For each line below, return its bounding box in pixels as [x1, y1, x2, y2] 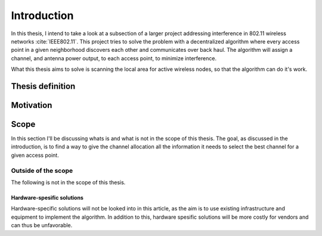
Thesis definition [11, 81, 76, 91]
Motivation [11, 100, 52, 110]
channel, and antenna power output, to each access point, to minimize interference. [11, 54, 217, 62]
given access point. [11, 151, 59, 159]
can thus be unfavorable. [11, 222, 73, 229]
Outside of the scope [11, 166, 73, 175]
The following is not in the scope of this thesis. [11, 179, 126, 186]
